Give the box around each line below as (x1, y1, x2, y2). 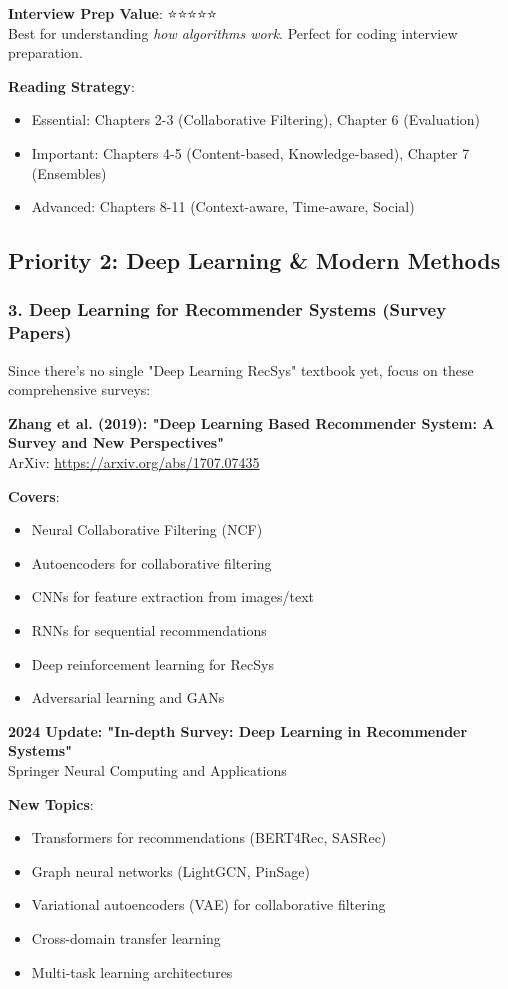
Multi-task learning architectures (31, 961, 233, 982)
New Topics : (8, 793, 94, 814)
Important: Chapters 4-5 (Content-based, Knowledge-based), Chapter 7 (31, 142, 470, 163)
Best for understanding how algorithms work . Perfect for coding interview (8, 22, 458, 43)
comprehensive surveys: (8, 379, 151, 400)
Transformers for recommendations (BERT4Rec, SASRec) (31, 827, 387, 848)
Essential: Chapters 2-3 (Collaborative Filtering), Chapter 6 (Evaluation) (31, 109, 481, 130)
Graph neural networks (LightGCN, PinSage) (31, 860, 310, 881)
